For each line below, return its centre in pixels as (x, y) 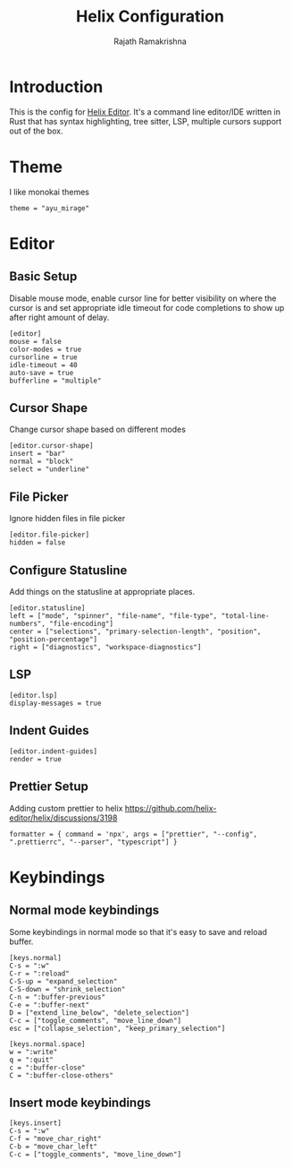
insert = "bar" (38, 454)
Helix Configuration (150, 17)
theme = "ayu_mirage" (50, 208)
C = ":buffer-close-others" (62, 1075)
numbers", (28, 624)
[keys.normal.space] (48, 1044)
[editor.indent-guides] (54, 751)
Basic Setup (43, 276)
